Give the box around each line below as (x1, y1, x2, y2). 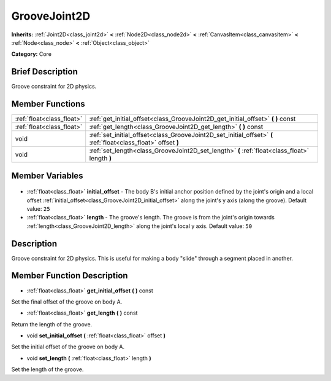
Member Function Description (11, 270, 128, 281)
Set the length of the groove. (11, 366, 84, 373)
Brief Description (11, 66, 78, 77)
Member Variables (11, 170, 83, 181)
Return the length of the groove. (11, 320, 93, 328)
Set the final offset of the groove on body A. (11, 298, 123, 305)
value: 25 (26, 205, 50, 212)
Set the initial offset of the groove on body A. (11, 343, 125, 350)
